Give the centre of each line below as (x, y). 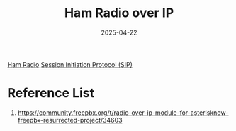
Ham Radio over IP (119, 13)
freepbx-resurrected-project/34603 (70, 120)
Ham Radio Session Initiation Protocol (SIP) (70, 64)
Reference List (51, 93)
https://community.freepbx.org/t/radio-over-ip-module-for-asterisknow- (123, 112)
